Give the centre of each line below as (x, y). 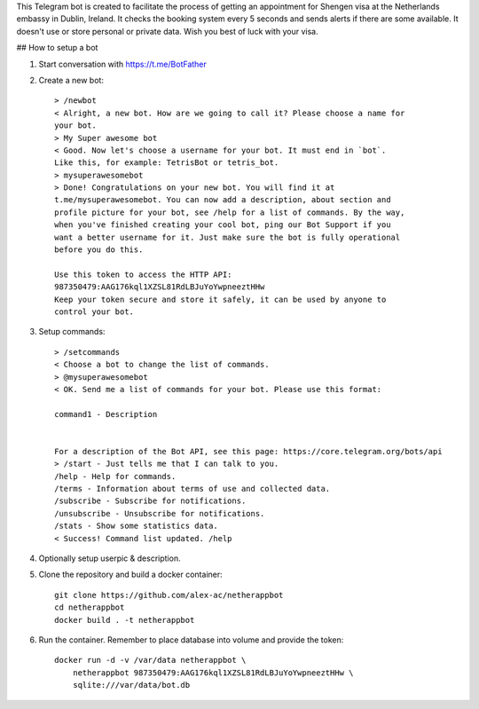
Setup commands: (72, 332)
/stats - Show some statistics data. (137, 526)
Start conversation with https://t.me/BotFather (123, 64)
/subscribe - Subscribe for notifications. (150, 501)
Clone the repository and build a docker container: (131, 575)
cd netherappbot (90, 607)
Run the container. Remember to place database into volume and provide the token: (191, 640)
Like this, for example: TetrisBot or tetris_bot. (167, 163)
